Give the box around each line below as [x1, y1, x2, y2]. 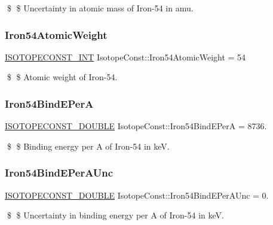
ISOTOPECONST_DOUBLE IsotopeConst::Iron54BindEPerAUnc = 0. [5, 188, 269, 201]
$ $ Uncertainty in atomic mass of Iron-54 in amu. [7, 2, 194, 14]
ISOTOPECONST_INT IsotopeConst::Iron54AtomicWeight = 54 [5, 50, 246, 63]
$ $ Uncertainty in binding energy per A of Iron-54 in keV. [7, 209, 224, 221]
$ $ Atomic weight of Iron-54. [7, 71, 118, 83]
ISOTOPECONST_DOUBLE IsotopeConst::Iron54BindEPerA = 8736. [5, 120, 267, 132]
